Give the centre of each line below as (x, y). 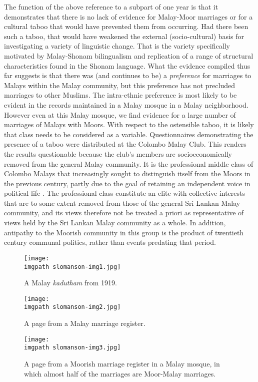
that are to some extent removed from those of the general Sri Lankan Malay (122, 203)
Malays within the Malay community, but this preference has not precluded (119, 85)
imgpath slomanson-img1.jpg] (72, 267)
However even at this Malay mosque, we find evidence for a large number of (120, 114)
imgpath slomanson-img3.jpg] (72, 348)
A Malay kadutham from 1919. (70, 283)
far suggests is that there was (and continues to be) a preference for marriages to (128, 75)
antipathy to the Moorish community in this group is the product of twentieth (124, 232)
